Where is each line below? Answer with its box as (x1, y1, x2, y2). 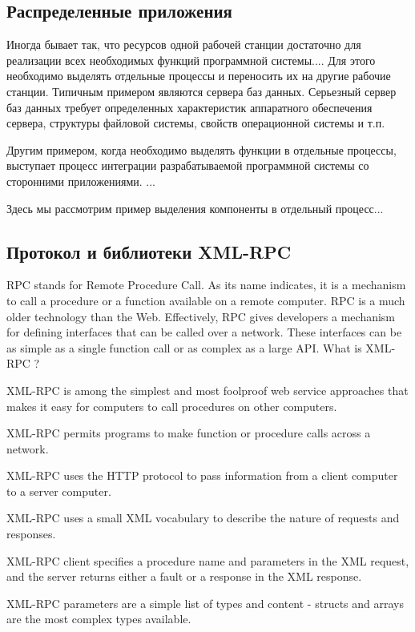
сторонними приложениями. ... (6, 172, 155, 189)
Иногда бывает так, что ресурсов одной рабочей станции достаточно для (6, 36, 361, 53)
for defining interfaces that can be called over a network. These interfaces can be (6, 324, 402, 340)
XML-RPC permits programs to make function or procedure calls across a (6, 425, 371, 441)
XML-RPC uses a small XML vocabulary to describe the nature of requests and (6, 509, 400, 526)
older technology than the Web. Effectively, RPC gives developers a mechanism (6, 308, 396, 324)
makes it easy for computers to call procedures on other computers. (6, 397, 337, 414)
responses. (6, 525, 56, 542)
